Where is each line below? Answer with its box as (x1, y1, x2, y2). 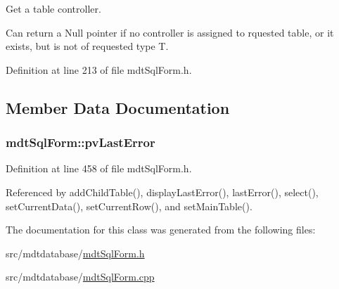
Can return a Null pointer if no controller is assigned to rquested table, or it (6, 25, 334, 39)
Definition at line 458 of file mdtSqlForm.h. (6, 161, 192, 176)
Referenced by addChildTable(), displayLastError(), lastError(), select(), (6, 184, 319, 199)
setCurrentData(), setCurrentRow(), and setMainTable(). (6, 198, 252, 213)
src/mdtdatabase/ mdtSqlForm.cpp (6, 269, 155, 284)
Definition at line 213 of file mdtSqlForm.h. (6, 62, 192, 77)
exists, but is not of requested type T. (6, 39, 169, 53)
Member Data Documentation (6, 96, 230, 118)
